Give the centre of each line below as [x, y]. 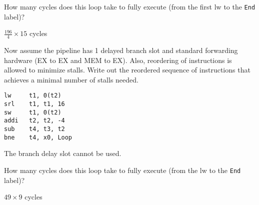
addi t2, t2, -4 [34, 121]
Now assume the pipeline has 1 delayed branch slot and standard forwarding [121, 50]
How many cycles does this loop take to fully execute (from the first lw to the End [130, 6]
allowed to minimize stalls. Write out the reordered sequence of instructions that [127, 70]
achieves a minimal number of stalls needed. [71, 79]
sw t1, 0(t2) [33, 112]
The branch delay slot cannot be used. [63, 153]
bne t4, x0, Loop [38, 137]
